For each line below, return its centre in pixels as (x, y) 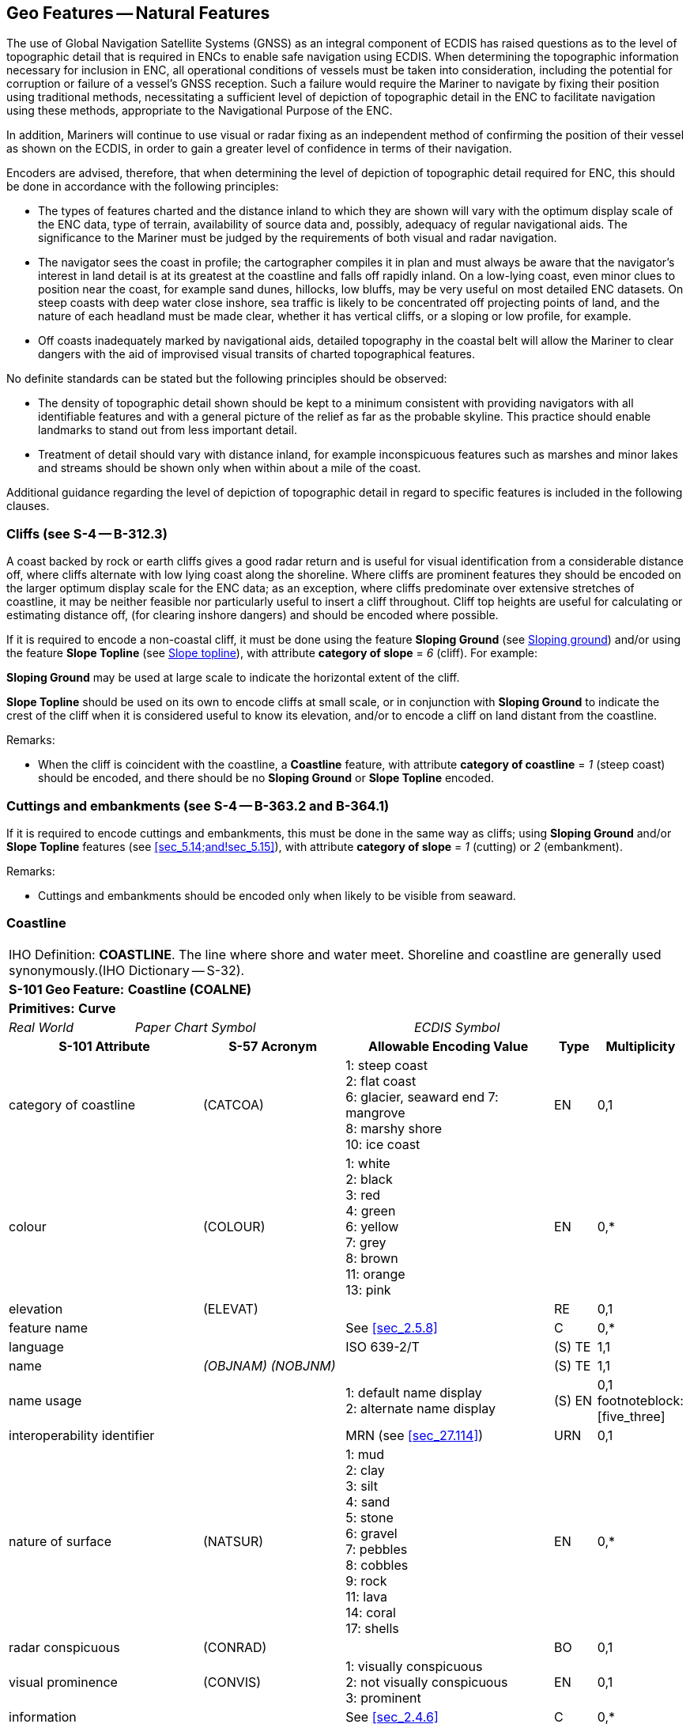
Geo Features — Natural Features (138, 13)
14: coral (371, 1612)
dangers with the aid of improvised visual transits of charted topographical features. (257, 354)
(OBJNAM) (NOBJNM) (269, 1365)
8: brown (372, 1258)
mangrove (375, 1112)
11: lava (366, 1596)
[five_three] (631, 1416)
